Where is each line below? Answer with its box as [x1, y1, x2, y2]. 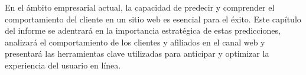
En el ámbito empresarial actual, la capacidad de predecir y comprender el [5, 1, 275, 13]
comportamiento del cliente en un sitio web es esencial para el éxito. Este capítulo [5, 12, 301, 25]
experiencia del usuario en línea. [5, 58, 121, 71]
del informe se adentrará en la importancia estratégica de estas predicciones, [5, 24, 281, 37]
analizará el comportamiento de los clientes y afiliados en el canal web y [5, 35, 265, 48]
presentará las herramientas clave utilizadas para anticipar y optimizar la [5, 47, 269, 60]
